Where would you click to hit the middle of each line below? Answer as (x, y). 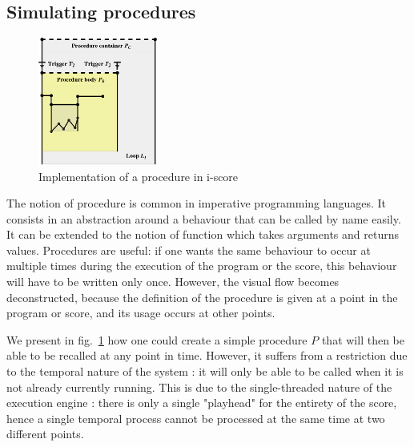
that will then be (363, 339)
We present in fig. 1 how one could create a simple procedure (157, 339)
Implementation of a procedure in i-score (139, 176)
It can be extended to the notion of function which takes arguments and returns (203, 234)
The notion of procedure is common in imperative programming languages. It (197, 203)
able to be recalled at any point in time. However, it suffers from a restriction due (207, 355)
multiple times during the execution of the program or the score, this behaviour (202, 266)
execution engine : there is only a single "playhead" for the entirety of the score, (202, 403)
